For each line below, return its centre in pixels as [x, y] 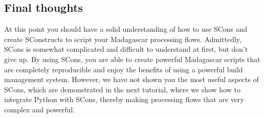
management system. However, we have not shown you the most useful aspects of [131, 79]
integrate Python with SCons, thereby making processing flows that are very [124, 99]
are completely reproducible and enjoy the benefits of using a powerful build [124, 69]
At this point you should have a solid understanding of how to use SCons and [126, 29]
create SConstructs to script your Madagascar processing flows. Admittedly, [123, 39]
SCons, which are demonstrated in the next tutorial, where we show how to [122, 89]
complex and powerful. [40, 109]
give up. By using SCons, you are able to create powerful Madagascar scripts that [132, 59]
